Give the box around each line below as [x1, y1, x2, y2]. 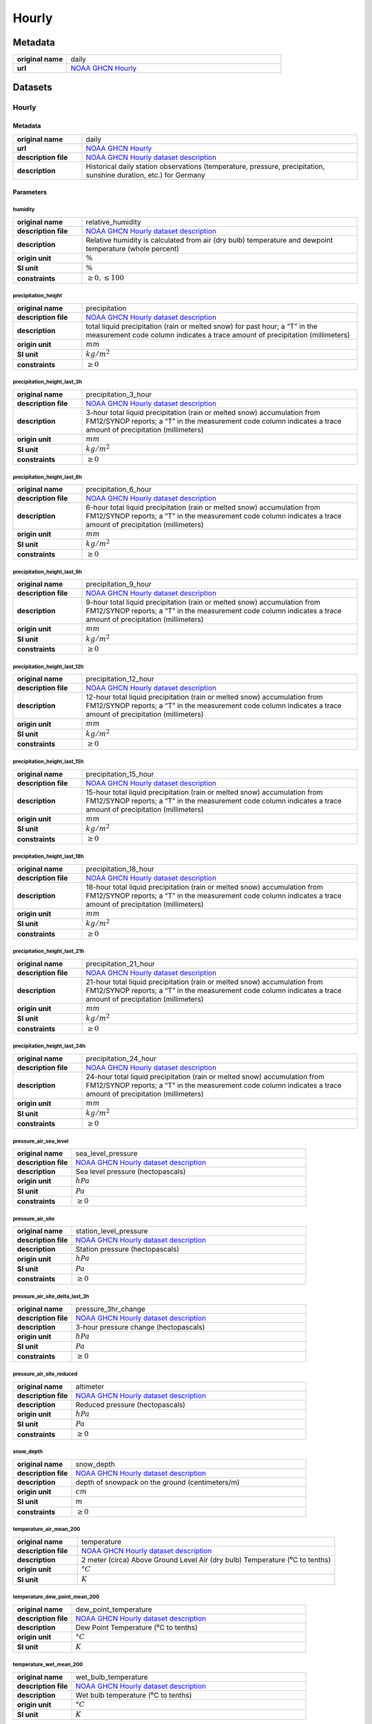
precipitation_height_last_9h [12, 568, 83, 575]
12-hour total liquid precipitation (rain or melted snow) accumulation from [85, 692, 323, 702]
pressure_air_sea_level [12, 1138, 69, 1145]
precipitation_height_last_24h [12, 1043, 86, 1050]
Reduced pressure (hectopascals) [75, 1400, 186, 1410]
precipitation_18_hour [85, 864, 154, 874]
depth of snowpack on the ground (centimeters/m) [75, 1477, 240, 1487]
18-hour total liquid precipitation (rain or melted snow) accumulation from [85, 882, 323, 892]
